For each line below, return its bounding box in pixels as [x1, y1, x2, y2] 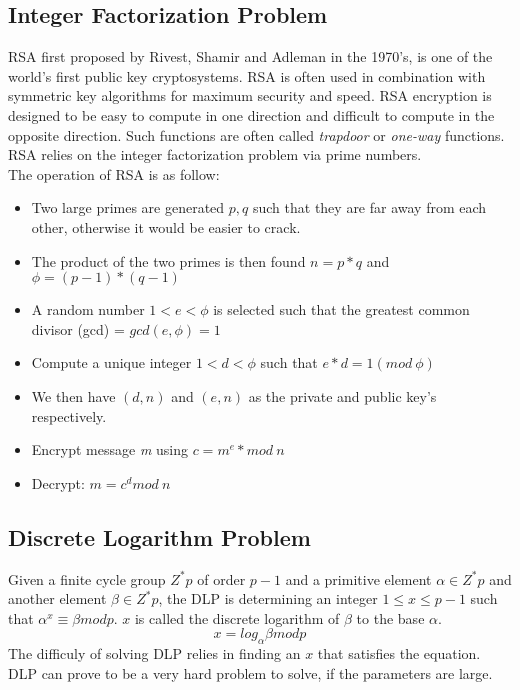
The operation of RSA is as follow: [8, 163, 220, 184]
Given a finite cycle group [8, 568, 166, 589]
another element [8, 588, 107, 609]
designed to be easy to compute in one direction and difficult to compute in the [8, 104, 495, 125]
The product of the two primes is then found [31, 250, 306, 271]
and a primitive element [285, 568, 432, 589]
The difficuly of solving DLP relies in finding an [8, 643, 301, 664]
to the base [356, 607, 425, 628]
